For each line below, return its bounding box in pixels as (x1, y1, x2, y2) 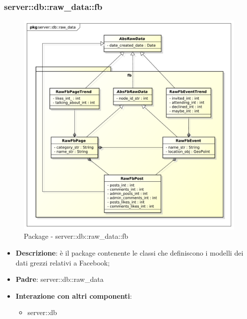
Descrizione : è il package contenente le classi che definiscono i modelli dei (15, 247, 244, 258)
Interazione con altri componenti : (15, 290, 132, 301)
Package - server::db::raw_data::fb (24, 231, 128, 241)
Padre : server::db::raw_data (15, 274, 104, 284)
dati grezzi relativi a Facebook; (15, 257, 110, 267)
